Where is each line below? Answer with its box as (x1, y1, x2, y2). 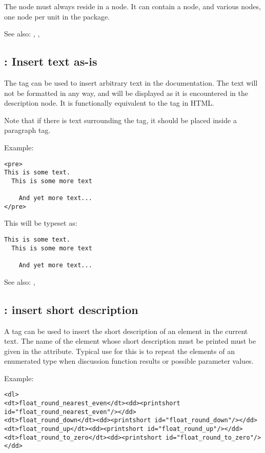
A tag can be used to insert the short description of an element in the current (4, 325, 248, 336)
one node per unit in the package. (4, 11, 110, 22)
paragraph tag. (4, 125, 51, 135)
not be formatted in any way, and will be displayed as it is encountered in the (4, 87, 248, 98)
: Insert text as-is (4, 53, 97, 69)
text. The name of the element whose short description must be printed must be (4, 336, 256, 346)
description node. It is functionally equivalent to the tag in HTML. (4, 97, 214, 108)
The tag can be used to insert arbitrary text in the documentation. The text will (4, 77, 258, 88)
